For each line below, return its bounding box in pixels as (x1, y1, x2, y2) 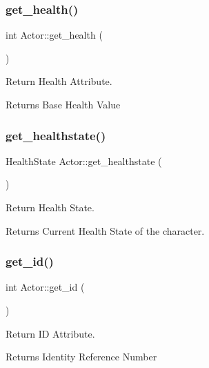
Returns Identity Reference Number (6, 349, 157, 364)
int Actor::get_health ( (6, 28, 103, 42)
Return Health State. (6, 200, 94, 214)
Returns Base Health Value (6, 97, 121, 111)
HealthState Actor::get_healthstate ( (6, 153, 162, 168)
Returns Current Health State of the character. (6, 223, 205, 238)
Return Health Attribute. (6, 74, 112, 88)
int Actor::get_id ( (6, 280, 85, 294)
